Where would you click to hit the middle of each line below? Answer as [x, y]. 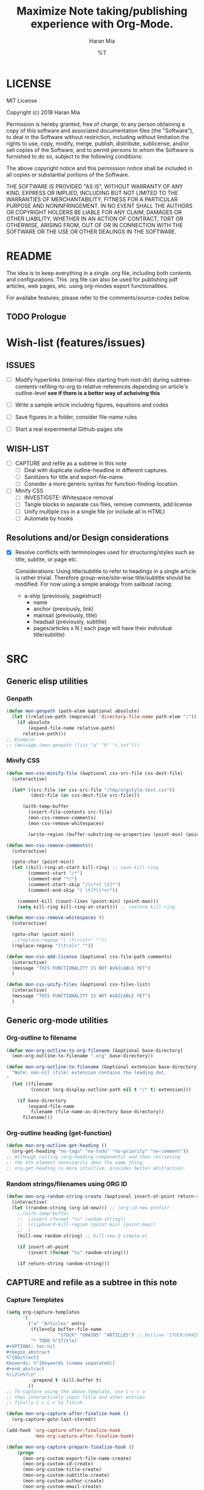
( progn [25, 1453]
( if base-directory [42, 1100]
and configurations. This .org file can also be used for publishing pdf [92, 279]
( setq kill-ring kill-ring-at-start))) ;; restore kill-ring [96, 907]
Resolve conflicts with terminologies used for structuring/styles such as [105, 552]
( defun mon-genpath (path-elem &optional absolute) [73, 711]
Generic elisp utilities [47, 681]
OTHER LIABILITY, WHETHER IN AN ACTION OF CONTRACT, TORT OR [95, 218]
